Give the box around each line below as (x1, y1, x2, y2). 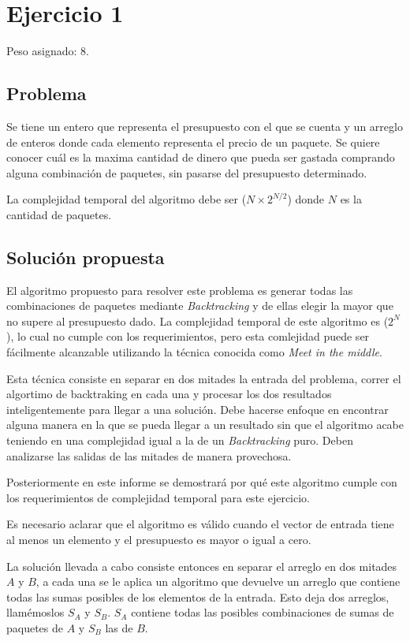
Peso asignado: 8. (6, 43, 89, 59)
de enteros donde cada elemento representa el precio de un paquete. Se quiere (6, 133, 380, 150)
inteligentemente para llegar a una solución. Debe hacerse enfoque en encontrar (6, 401, 389, 417)
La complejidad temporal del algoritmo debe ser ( (6, 191, 247, 207)
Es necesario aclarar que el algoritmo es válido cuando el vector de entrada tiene (6, 516, 394, 532)
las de (105, 619, 133, 635)
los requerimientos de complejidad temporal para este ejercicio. (6, 489, 311, 505)
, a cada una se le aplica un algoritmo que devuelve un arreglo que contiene (35, 573, 401, 590)
